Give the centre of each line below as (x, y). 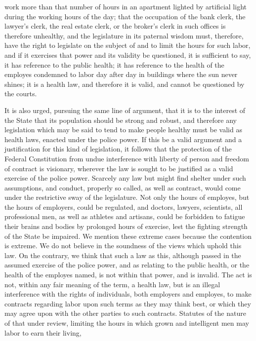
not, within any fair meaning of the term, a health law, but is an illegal (112, 284)
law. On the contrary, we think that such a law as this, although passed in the (123, 255)
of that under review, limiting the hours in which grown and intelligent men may (127, 323)
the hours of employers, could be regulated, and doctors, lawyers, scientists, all (124, 207)
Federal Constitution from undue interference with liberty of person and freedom (127, 158)
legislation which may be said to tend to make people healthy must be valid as (123, 130)
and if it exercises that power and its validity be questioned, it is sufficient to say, (128, 55)
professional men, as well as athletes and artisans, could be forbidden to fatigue (125, 216)
